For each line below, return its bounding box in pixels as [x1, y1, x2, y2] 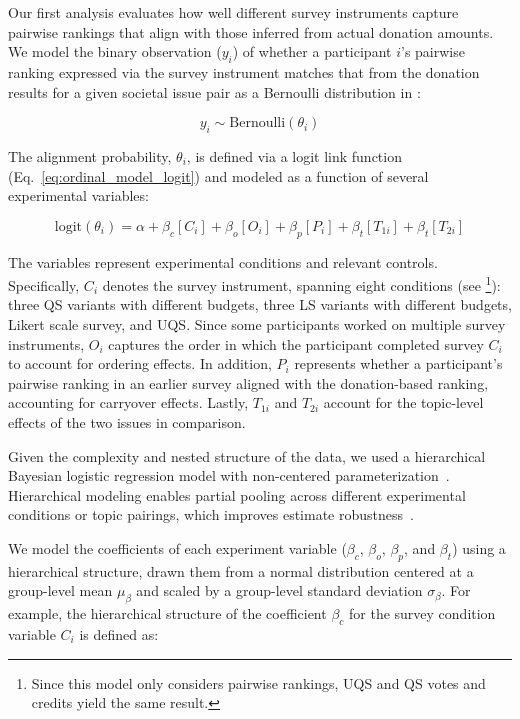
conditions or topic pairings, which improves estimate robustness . [8, 504, 414, 525]
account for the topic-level [323, 392, 484, 413]
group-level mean [8, 580, 113, 601]
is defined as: [79, 623, 159, 644]
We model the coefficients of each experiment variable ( [8, 537, 347, 558]
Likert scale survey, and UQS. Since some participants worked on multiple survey [8, 313, 506, 334]
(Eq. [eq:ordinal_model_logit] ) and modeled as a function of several [8, 165, 429, 186]
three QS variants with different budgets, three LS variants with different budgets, [8, 294, 512, 315]
